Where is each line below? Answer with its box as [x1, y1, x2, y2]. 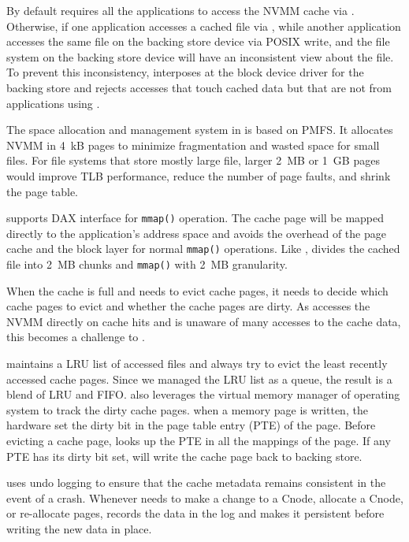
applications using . [6, 95, 100, 111]
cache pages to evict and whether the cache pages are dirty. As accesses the [6, 298, 370, 314]
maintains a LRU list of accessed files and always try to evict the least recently [6, 355, 388, 372]
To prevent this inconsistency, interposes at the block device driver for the [6, 64, 364, 80]
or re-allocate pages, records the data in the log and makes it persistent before [6, 505, 385, 522]
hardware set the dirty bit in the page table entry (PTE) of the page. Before [6, 417, 376, 433]
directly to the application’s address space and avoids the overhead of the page [6, 225, 386, 241]
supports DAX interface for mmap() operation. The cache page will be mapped [6, 210, 385, 226]
